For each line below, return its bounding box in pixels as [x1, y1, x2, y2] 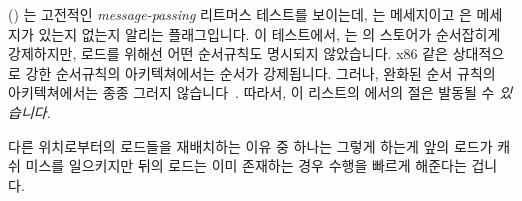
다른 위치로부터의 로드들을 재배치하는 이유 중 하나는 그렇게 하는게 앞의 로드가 [8, 135, 493, 156]
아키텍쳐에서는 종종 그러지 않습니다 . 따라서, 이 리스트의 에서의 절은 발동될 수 [8, 82, 495, 103]
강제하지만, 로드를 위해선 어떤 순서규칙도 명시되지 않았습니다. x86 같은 [8, 43, 448, 64]
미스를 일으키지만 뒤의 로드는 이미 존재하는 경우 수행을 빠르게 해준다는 [25, 155, 467, 176]
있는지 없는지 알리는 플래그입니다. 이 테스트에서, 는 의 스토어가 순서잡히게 [38, 23, 501, 44]
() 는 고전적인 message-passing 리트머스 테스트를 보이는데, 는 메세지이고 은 [8, 4, 472, 24]
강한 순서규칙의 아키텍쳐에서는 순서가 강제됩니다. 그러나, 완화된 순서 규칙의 [25, 62, 496, 83]
